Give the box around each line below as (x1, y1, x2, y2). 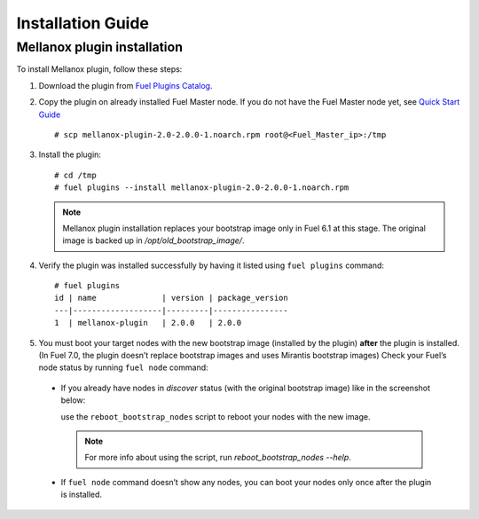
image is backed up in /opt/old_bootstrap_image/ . (62, 235, 245, 246)
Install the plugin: (38, 149, 102, 160)
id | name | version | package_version (54, 293, 288, 303)
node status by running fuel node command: (38, 362, 208, 373)
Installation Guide (16, 13, 150, 33)
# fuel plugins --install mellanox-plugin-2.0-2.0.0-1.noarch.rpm (54, 183, 349, 193)
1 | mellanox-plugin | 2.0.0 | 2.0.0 (54, 318, 242, 328)
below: (60, 395, 86, 405)
